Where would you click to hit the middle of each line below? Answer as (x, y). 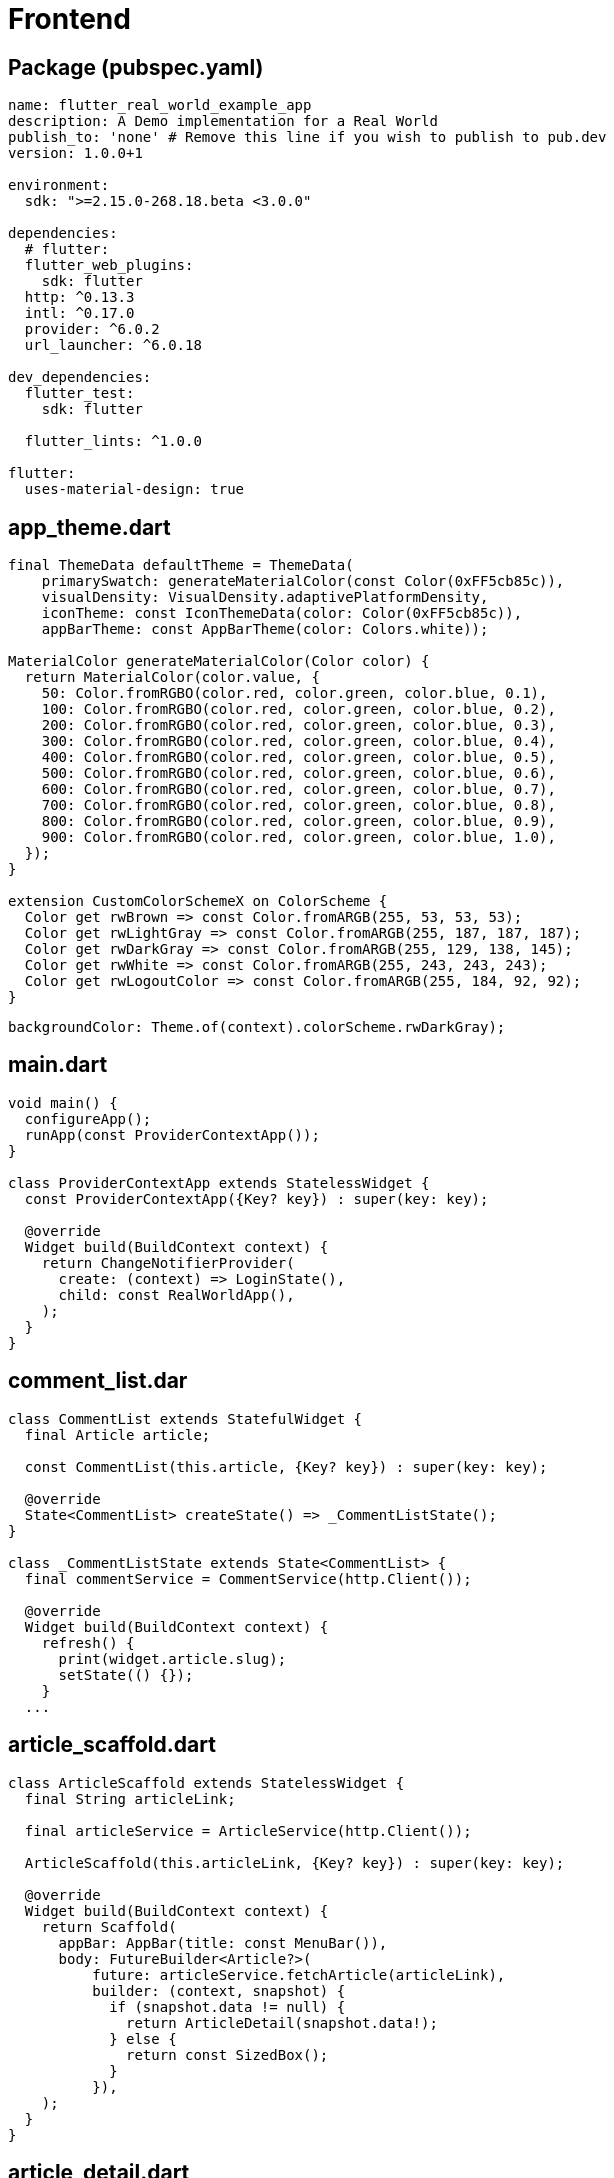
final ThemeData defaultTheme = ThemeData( (181, 565)
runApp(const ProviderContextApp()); (172, 1134)
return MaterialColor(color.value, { (172, 677)
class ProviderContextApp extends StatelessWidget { (219, 1182)
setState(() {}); (126, 1674)
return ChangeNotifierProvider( (168, 1262)
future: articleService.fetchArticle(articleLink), (299, 1974)
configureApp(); (88, 1118)
